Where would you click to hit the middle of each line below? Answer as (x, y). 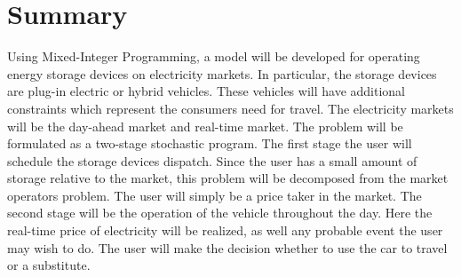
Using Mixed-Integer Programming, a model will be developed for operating (214, 56)
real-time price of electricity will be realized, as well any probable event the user (225, 230)
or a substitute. (49, 265)
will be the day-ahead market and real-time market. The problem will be (205, 126)
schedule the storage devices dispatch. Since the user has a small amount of (212, 160)
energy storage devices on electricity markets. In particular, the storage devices (222, 73)
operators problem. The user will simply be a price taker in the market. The (215, 195)
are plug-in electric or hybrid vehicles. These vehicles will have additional (206, 91)
